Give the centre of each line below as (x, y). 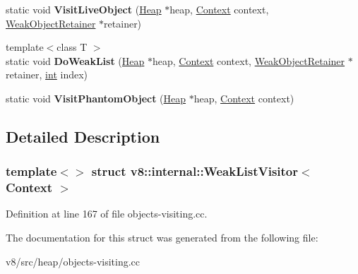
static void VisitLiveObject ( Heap (84, 9)
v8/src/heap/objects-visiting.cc (73, 261)
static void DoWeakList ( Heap (75, 60)
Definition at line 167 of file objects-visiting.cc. (107, 214)
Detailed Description (83, 136)
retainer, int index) (47, 75)
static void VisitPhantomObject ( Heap (96, 98)
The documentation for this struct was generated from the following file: (162, 238)
